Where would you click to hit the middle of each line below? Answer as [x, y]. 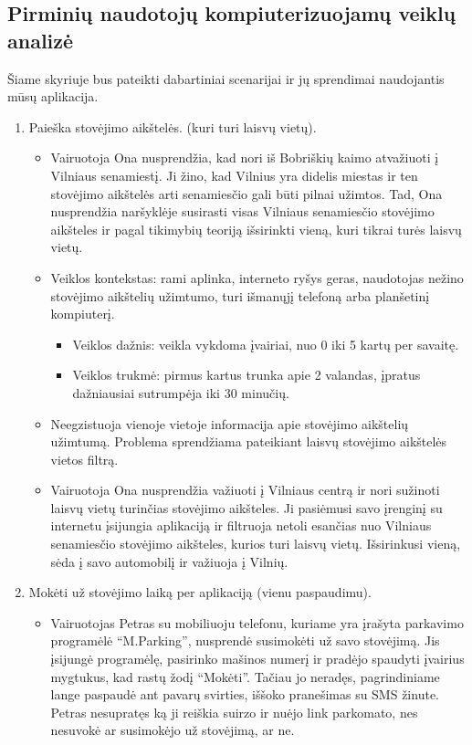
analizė [41, 40]
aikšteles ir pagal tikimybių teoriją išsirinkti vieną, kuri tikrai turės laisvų [256, 229]
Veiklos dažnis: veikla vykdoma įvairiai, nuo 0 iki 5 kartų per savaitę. [266, 344]
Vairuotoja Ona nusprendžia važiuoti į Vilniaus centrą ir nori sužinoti [245, 490]
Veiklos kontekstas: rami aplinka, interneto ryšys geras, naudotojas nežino [257, 277]
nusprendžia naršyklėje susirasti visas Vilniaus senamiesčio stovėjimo [242, 211]
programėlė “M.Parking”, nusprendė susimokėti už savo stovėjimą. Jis [245, 640]
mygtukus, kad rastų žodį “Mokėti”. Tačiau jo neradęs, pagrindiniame [245, 676]
